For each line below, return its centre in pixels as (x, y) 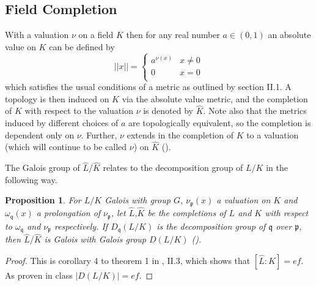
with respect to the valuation (79, 111)
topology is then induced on (57, 98)
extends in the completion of (180, 134)
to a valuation (273, 134)
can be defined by (82, 46)
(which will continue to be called (66, 147)
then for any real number (173, 35)
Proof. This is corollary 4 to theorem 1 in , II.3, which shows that (128, 260)
